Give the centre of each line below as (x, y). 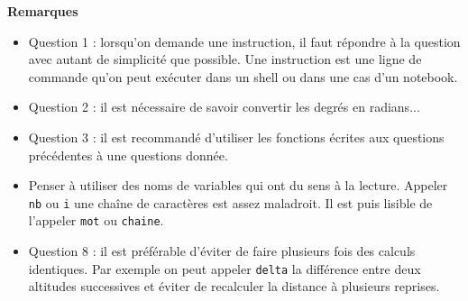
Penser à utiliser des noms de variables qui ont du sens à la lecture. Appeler (238, 185)
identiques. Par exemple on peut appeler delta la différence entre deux (225, 268)
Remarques (43, 11)
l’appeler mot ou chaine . (96, 220)
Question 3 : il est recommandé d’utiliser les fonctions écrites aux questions (236, 137)
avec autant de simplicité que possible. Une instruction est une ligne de (225, 59)
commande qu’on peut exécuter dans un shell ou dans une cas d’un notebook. (243, 76)
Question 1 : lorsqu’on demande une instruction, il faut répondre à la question (244, 41)
